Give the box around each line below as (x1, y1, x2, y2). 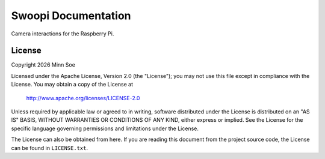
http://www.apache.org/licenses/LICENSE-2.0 (26, 94, 140, 101)
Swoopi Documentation (11, 9, 132, 22)
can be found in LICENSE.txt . (11, 144, 88, 151)
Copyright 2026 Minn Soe (11, 61, 75, 68)
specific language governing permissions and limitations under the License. (11, 125, 199, 132)
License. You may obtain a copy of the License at (11, 81, 134, 88)
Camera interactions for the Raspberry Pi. (11, 30, 114, 37)
